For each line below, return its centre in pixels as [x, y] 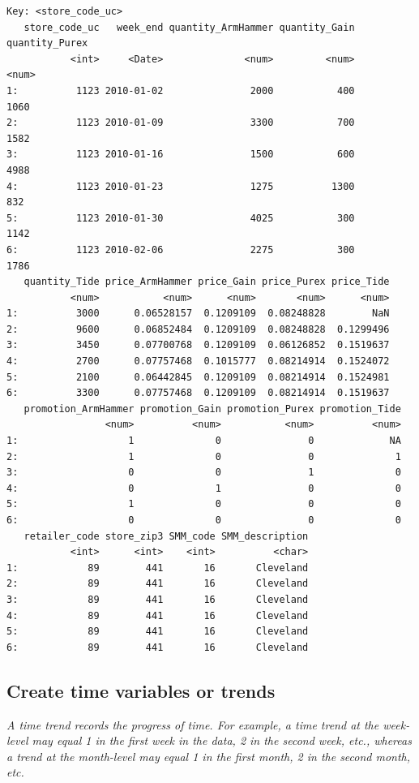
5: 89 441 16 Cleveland [158, 632]
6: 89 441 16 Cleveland [158, 647]
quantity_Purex [47, 43]
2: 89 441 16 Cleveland [158, 584]
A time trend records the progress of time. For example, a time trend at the [193, 724]
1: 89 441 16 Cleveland [158, 568]
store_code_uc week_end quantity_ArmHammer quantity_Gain [189, 27]
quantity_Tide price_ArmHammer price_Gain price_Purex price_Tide [207, 282]
